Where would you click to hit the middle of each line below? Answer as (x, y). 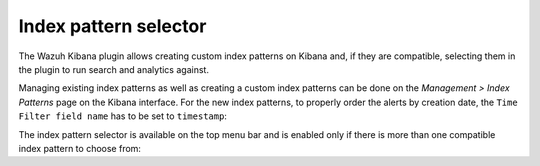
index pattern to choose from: (80, 148)
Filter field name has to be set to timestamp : (122, 116)
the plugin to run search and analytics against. (114, 69)
